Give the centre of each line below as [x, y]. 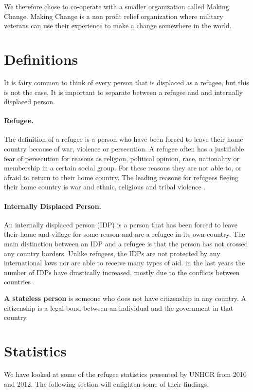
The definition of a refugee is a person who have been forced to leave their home [124, 139]
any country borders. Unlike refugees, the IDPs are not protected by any [112, 253]
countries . [19, 282]
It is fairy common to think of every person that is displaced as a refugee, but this [126, 82]
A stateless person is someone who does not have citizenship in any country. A [125, 298]
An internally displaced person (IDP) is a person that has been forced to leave [121, 224]
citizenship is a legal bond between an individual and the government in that [119, 308]
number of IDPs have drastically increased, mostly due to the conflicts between [122, 272]
